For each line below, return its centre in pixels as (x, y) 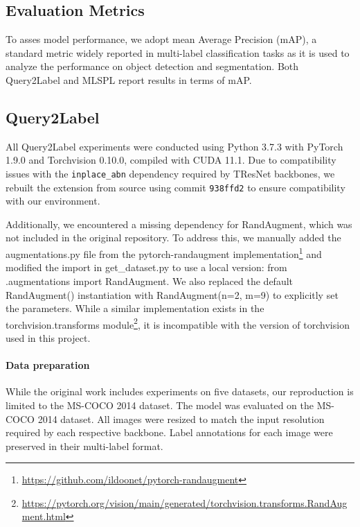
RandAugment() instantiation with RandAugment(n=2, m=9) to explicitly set (172, 294)
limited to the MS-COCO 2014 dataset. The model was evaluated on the (160, 405)
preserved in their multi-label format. (84, 446)
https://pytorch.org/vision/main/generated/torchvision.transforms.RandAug (184, 502)
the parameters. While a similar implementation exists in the (135, 308)
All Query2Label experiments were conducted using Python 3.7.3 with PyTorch (174, 146)
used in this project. (48, 337)
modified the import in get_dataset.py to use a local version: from (146, 267)
